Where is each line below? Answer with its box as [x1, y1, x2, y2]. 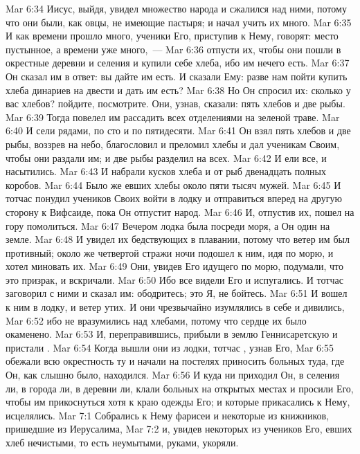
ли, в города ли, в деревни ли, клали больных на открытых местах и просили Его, [6, 381, 354, 395]
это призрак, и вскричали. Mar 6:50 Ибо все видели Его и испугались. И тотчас [6, 272, 343, 287]
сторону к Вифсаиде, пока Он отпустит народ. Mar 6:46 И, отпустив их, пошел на [6, 204, 354, 219]
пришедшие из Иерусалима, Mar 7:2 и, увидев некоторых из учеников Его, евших [6, 421, 352, 436]
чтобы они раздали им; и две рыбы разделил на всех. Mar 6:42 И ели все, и [6, 150, 327, 165]
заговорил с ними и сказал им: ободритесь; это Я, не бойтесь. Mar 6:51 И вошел [6, 286, 348, 300]
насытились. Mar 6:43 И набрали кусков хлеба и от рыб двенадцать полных [6, 164, 326, 179]
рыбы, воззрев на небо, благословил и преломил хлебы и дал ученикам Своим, [6, 136, 340, 151]
